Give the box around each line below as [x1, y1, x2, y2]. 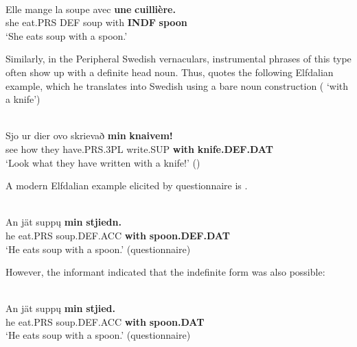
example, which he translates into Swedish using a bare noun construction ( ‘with [5, 78, 349, 93]
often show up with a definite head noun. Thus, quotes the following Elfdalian [5, 64, 334, 79]
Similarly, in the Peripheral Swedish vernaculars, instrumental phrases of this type [5, 51, 352, 66]
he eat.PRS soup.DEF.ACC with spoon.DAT [5, 314, 205, 328]
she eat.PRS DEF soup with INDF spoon [5, 15, 187, 29]
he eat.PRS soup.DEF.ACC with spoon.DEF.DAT [5, 228, 230, 242]
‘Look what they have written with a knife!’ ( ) [5, 155, 200, 169]
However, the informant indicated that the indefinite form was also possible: [5, 265, 325, 279]
